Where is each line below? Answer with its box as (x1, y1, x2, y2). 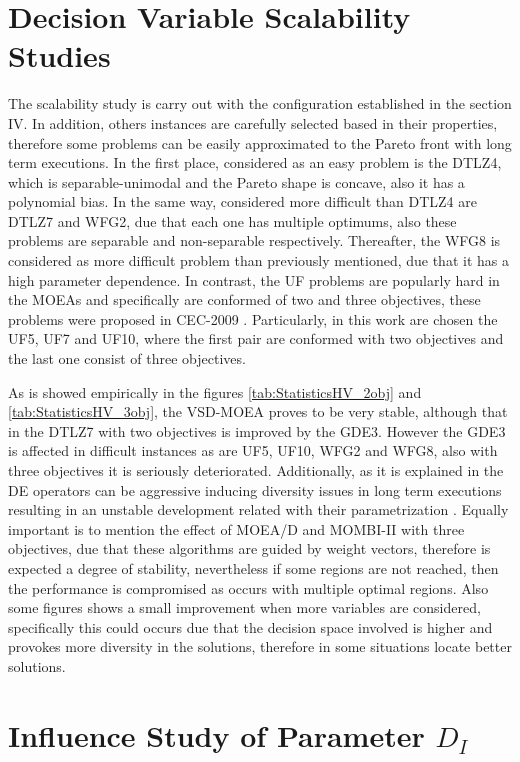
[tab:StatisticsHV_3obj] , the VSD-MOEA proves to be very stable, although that (8, 401, 508, 422)
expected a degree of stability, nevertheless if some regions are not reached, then (8, 557, 499, 578)
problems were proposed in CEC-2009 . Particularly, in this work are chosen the (8, 308, 498, 329)
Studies (8, 35, 111, 76)
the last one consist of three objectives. (8, 348, 246, 369)
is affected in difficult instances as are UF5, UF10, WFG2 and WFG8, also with (8, 440, 498, 461)
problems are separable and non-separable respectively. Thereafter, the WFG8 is (8, 230, 501, 251)
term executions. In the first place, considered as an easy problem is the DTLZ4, (8, 152, 502, 173)
